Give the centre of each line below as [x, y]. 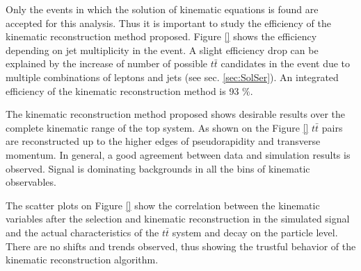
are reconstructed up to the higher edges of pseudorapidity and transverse [163, 141]
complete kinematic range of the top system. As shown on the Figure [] [157, 127]
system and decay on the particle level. [255, 232]
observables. [31, 182]
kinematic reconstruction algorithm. [82, 260]
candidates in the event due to [286, 63]
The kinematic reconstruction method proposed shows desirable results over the [176, 114]
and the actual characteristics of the [82, 232]
